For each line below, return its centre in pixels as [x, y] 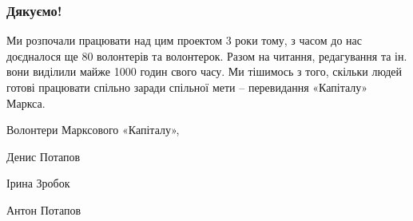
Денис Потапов [44, 156]
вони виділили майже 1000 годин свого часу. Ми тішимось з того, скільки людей [204, 71]
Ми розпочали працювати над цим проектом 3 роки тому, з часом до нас [184, 40]
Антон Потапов [44, 209]
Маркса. [26, 103]
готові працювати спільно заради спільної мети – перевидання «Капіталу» [187, 87]
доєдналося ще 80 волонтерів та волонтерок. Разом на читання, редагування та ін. [207, 55]
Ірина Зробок [38, 183]
